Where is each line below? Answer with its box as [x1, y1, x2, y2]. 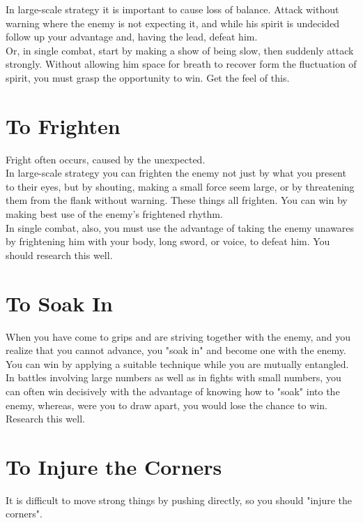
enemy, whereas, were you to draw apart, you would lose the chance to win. [6, 397, 327, 412]
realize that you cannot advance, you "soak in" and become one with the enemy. [6, 343, 346, 358]
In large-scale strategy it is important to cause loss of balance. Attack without [6, 2, 339, 16]
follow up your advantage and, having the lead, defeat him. [6, 29, 258, 44]
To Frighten [6, 111, 121, 140]
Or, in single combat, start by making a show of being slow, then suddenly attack [6, 43, 354, 57]
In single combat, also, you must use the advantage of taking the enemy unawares [6, 220, 355, 235]
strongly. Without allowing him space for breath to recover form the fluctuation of [6, 57, 357, 71]
